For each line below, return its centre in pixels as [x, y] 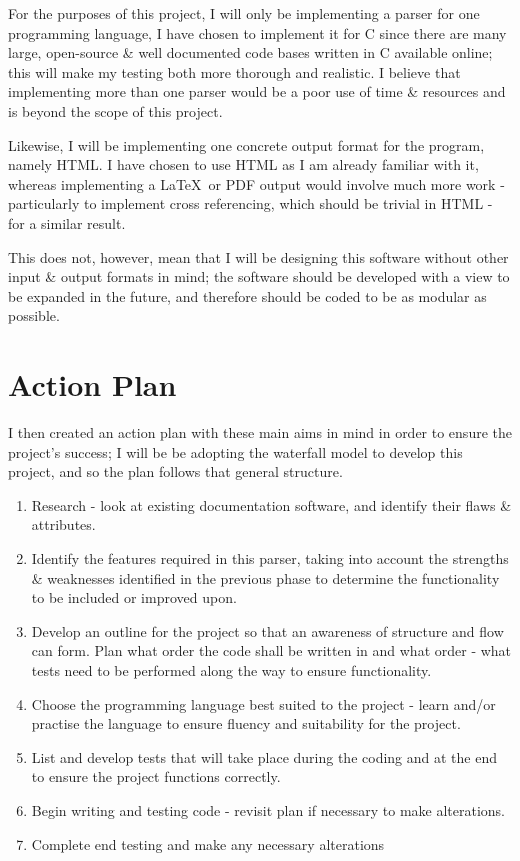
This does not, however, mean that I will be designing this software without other [258, 256]
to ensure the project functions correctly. [156, 776]
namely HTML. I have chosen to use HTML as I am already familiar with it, [243, 164]
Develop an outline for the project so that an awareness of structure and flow [267, 630]
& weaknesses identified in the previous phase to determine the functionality [265, 577]
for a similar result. [67, 222]
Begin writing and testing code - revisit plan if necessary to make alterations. [268, 809]
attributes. [63, 524]
